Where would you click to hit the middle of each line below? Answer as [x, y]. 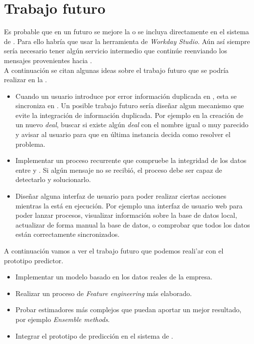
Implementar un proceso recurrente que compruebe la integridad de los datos [131, 160]
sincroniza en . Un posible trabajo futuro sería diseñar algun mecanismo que [130, 105]
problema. [30, 144]
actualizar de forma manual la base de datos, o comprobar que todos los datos [133, 224]
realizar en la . [25, 80]
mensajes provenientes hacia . [48, 60]
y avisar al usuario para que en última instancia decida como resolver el [123, 134]
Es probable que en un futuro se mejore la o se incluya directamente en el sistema [127, 32]
